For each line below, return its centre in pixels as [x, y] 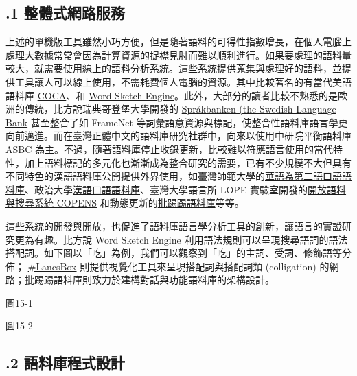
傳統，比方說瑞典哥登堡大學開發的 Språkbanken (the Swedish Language [180, 109]
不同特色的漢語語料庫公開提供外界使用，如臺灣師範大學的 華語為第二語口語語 [178, 176]
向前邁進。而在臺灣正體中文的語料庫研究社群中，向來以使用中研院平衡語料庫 [178, 136]
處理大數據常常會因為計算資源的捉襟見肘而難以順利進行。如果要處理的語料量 [178, 55]
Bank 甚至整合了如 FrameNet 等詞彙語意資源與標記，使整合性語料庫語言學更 [177, 122]
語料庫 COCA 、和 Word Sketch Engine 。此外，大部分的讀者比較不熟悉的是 [172, 95]
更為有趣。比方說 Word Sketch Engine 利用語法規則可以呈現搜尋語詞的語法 [181, 239]
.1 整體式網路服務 [65, 13]
